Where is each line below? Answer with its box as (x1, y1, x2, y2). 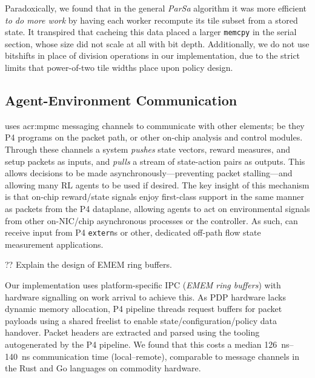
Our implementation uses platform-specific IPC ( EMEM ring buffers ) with (5, 279, 281, 291)
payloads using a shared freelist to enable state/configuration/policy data (5, 314, 277, 327)
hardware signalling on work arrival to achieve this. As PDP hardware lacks (5, 290, 286, 303)
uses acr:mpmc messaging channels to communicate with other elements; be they (5, 119, 305, 131)
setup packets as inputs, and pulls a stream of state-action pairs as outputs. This (5, 154, 305, 167)
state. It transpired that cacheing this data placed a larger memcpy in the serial (5, 25, 297, 38)
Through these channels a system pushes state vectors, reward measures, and (5, 143, 290, 156)
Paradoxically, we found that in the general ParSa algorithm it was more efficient (5, 2, 307, 14)
